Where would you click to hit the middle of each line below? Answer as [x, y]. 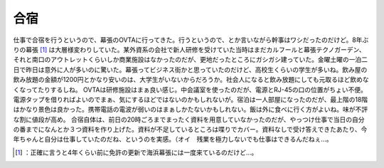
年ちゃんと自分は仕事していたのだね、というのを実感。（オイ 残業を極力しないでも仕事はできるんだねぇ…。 [173, 140]
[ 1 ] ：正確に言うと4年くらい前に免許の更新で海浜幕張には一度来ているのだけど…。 [137, 152]
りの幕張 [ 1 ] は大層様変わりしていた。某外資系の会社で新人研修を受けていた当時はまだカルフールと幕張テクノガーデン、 [189, 49]
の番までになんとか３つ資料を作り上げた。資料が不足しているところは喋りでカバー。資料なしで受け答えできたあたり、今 [190, 130]
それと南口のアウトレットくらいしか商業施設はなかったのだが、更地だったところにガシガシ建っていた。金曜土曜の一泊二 [191, 60]
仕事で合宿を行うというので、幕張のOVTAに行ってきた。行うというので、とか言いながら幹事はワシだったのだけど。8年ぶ [191, 40]
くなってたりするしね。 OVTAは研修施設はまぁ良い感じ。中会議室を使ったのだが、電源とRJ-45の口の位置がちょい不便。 [190, 90]
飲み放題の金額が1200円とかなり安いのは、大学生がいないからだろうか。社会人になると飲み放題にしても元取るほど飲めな [191, 80]
